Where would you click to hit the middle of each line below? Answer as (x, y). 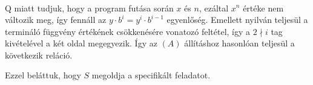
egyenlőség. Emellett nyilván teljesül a (237, 20)
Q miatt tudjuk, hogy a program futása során (89, 8)
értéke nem (263, 8)
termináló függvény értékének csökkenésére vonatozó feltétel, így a (128, 31)
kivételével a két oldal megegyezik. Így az (81, 43)
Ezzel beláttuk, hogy (43, 75)
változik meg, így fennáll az (56, 20)
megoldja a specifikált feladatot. (151, 75)
